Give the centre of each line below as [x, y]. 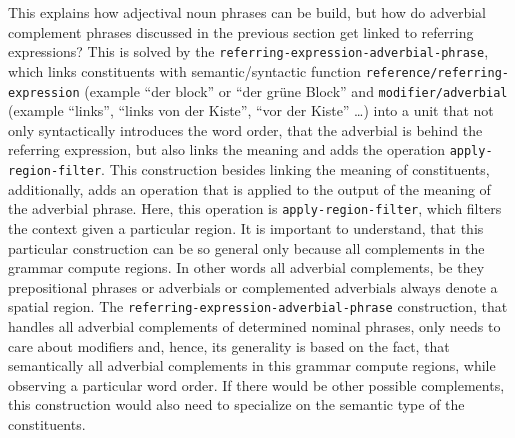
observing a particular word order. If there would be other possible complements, [256, 384]
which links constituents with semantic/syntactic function [185, 70]
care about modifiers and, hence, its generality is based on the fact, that [229, 345]
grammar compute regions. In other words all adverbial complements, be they [246, 267]
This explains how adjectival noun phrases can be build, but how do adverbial [247, 12]
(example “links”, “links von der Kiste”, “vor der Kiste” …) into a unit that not [251, 110]
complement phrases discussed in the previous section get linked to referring [241, 31]
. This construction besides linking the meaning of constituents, [295, 169]
